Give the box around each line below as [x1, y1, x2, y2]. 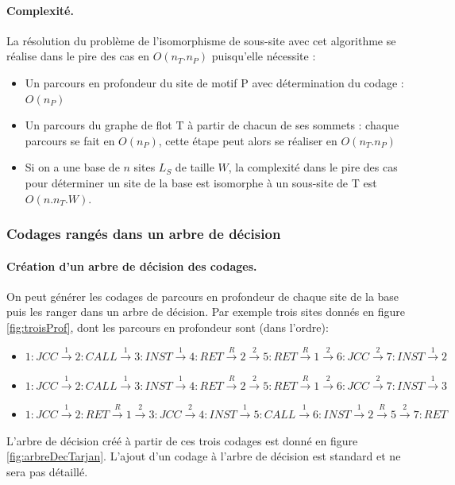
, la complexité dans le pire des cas [228, 159, 398, 175]
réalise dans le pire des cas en [6, 48, 150, 64]
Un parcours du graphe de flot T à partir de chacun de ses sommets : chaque [25, 117, 399, 133]
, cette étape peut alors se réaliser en [158, 132, 337, 148]
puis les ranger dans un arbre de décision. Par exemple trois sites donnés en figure [6, 303, 405, 320]
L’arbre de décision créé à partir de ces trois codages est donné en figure [6, 432, 358, 448]
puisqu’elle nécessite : [211, 48, 316, 64]
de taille [175, 159, 214, 175]
